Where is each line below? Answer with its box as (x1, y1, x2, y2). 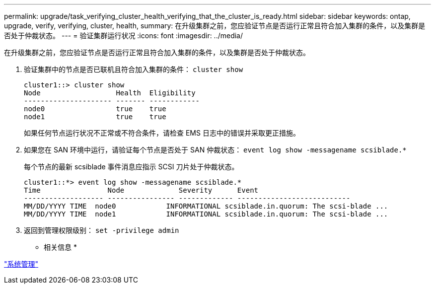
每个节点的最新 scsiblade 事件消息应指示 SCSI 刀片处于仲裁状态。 (24, 162, 239, 171)
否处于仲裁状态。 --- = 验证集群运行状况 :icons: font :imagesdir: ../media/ (4, 31, 243, 40)
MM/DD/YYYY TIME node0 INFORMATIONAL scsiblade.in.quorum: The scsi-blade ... (24, 202, 388, 210)
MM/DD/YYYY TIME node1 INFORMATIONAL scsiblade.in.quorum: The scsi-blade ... (24, 210, 388, 218)
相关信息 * (44, 243, 77, 251)
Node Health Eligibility (24, 89, 196, 97)
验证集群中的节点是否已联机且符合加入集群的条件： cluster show (24, 65, 243, 73)
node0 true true (24, 105, 166, 113)
